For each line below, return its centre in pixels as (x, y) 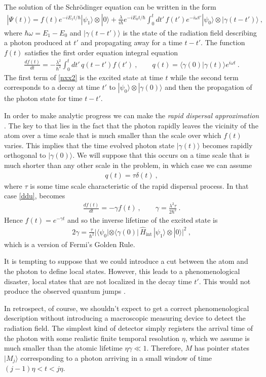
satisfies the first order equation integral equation (101, 52)
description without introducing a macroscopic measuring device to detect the (125, 318)
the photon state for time (43, 98)
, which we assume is (217, 338)
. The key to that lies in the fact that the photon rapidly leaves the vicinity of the (131, 125)
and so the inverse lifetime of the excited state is (142, 219)
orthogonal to (25, 155)
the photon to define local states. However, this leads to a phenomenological (122, 271)
